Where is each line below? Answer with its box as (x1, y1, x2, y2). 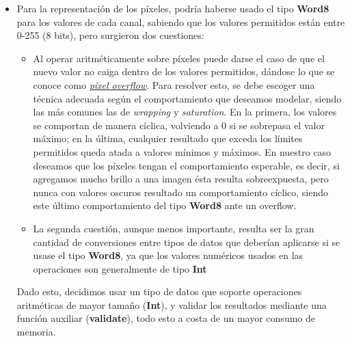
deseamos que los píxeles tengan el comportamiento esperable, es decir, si (33, 158, 340, 172)
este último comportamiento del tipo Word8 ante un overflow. (33, 198, 297, 213)
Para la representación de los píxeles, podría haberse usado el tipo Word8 (16, 1, 329, 15)
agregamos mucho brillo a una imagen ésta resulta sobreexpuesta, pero (33, 172, 329, 186)
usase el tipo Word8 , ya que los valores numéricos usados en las (33, 248, 304, 262)
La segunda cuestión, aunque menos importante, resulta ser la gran (33, 221, 314, 235)
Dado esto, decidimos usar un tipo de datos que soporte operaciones (16, 284, 302, 299)
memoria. (16, 325, 56, 339)
